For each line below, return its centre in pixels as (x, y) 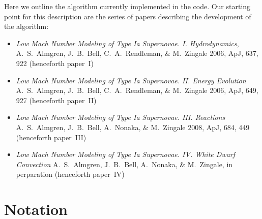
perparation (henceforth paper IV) (70, 174)
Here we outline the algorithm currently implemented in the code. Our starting (127, 6)
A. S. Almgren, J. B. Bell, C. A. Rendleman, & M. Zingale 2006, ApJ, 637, (137, 53)
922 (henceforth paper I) (55, 63)
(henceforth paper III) (51, 137)
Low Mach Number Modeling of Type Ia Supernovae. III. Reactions (121, 117)
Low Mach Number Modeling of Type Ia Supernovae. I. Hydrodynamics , (127, 43)
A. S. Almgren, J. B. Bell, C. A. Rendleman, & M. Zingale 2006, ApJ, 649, (137, 90)
